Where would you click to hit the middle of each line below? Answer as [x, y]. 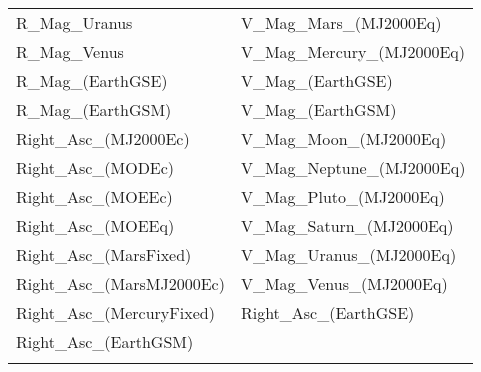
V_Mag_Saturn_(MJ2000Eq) [347, 225]
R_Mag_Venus [70, 51]
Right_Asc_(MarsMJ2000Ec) [120, 283]
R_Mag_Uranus [74, 22]
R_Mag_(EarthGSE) [92, 80]
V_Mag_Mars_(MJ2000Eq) [341, 22]
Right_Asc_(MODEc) [95, 167]
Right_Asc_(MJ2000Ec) [103, 138]
